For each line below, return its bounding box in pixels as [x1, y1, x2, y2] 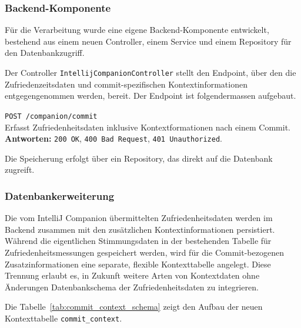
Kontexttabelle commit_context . [5, 312, 122, 324]
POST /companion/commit [5, 112, 98, 121]
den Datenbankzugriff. [5, 46, 85, 59]
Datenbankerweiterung [5, 188, 115, 203]
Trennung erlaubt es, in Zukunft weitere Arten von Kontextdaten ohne [5, 269, 260, 282]
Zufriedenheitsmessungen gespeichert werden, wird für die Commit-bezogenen [5, 246, 284, 258]
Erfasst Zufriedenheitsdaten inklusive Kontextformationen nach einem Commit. [5, 121, 290, 133]
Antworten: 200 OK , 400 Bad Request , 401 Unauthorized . [5, 132, 222, 145]
